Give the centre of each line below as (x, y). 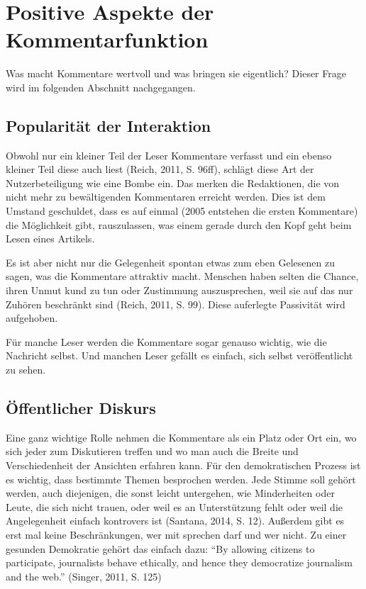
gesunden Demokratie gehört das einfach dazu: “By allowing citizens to (160, 548)
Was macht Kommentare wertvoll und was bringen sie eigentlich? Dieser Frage (176, 73)
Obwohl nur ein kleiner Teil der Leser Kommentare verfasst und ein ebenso (169, 155)
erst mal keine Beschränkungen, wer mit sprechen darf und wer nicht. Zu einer (176, 534)
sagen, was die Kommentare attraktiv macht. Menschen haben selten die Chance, (182, 276)
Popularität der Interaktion (109, 125)
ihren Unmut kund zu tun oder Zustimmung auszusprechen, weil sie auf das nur (179, 290)
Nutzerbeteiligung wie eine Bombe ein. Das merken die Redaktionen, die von (173, 183)
